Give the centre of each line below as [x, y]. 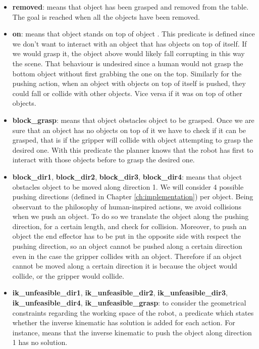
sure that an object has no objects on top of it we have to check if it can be [129, 130]
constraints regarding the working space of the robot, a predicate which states [133, 312]
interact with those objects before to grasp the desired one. [103, 160]
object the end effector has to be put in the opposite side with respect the [127, 236]
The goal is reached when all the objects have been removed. [106, 16]
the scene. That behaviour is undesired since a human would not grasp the [128, 63]
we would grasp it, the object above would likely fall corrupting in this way [128, 53]
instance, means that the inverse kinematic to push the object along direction [132, 332]
